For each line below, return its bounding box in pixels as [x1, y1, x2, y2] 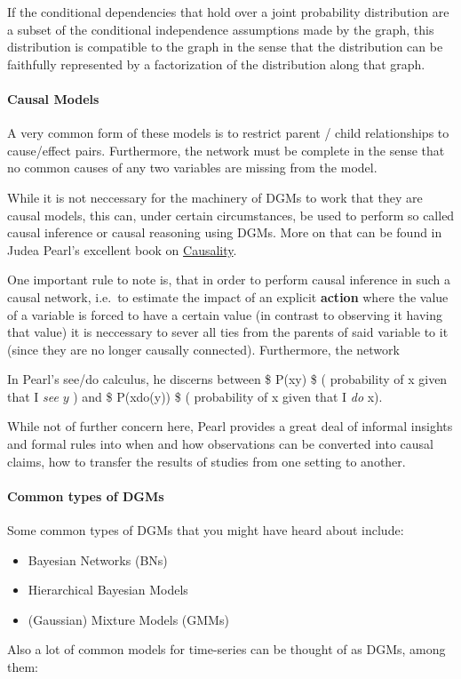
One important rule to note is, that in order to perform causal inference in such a [7, 270, 451, 289]
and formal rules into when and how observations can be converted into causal [7, 435, 433, 453]
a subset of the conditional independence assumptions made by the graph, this [7, 20, 434, 38]
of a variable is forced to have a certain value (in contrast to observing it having [7, 305, 443, 324]
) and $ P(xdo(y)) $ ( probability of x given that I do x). [73, 387, 383, 405]
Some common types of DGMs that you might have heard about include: [7, 521, 404, 539]
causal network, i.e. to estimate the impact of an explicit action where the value [7, 287, 449, 306]
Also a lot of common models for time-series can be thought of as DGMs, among [7, 640, 446, 659]
